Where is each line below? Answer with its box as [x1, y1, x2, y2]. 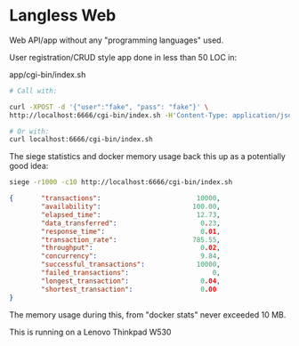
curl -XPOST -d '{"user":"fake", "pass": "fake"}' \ [9, 102, 209, 111]
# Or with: [9, 126, 50, 136]
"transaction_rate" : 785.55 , [41, 235, 221, 245]
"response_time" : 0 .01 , [41, 227, 221, 236]
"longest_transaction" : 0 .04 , [41, 277, 221, 286]
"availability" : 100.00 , [41, 202, 221, 212]
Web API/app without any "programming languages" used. [9, 35, 224, 45]
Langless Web [9, 5, 117, 26]
